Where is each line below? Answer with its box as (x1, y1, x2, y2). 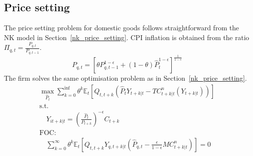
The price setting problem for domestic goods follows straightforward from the (4, 22, 239, 33)
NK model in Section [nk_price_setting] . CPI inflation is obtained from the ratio (4, 32, 250, 42)
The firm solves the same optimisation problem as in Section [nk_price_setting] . (4, 73, 247, 83)
